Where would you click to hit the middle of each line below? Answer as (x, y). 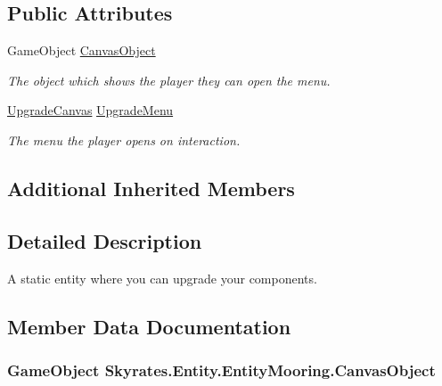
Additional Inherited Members (151, 188)
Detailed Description (105, 240)
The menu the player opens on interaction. (124, 140)
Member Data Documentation (149, 326)
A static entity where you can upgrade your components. (162, 278)
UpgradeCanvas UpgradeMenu (90, 110)
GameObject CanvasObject (82, 50)
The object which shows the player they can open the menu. (169, 80)
